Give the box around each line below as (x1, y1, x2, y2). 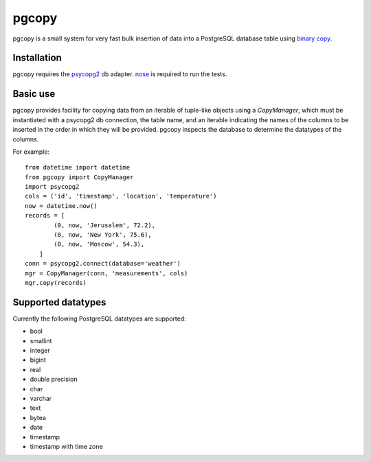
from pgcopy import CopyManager (25, 173, 134, 181)
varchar (30, 395, 52, 403)
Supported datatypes (12, 296, 106, 308)
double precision (30, 375, 78, 384)
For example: (12, 148, 50, 156)
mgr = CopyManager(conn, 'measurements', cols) (25, 269, 188, 277)
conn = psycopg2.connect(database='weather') (25, 259, 181, 268)
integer (30, 347, 51, 355)
